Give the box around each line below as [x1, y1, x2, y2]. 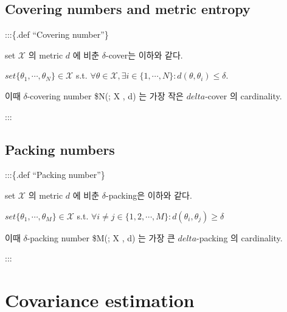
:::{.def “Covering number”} [5, 28, 109, 41]
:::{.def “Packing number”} [5, 168, 105, 181]
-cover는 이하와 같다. [105, 48, 183, 61]
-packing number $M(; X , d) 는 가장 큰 [27, 231, 175, 244]
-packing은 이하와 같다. [105, 188, 192, 201]
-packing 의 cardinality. [196, 231, 283, 244]
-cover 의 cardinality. [205, 89, 282, 102]
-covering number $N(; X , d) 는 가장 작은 [27, 89, 184, 102]
